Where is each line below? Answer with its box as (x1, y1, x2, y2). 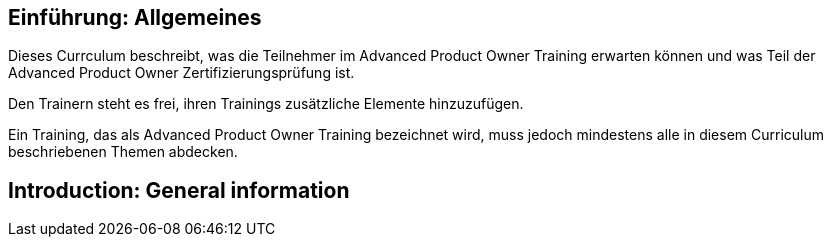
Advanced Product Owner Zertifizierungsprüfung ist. (8, 64, 355, 82)
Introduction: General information (8, 177, 350, 203)
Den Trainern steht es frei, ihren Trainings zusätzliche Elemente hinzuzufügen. (8, 95, 524, 113)
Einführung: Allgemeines (8, 5, 262, 30)
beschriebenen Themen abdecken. (8, 143, 238, 161)
